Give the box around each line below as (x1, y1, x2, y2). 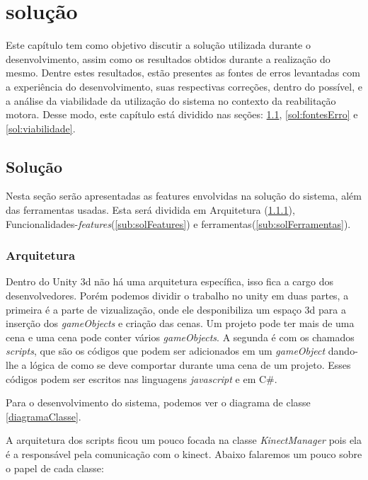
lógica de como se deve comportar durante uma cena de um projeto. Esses (30, 358, 351, 372)
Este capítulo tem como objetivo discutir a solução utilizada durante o (6, 38, 311, 52)
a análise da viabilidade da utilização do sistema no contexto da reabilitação (6, 93, 336, 108)
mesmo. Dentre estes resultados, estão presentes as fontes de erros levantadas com (6, 65, 360, 80)
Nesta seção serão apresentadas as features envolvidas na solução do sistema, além (6, 188, 362, 203)
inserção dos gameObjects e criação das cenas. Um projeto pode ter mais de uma (6, 316, 355, 331)
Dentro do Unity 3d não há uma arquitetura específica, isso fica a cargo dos (6, 274, 334, 289)
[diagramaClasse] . (6, 408, 81, 423)
